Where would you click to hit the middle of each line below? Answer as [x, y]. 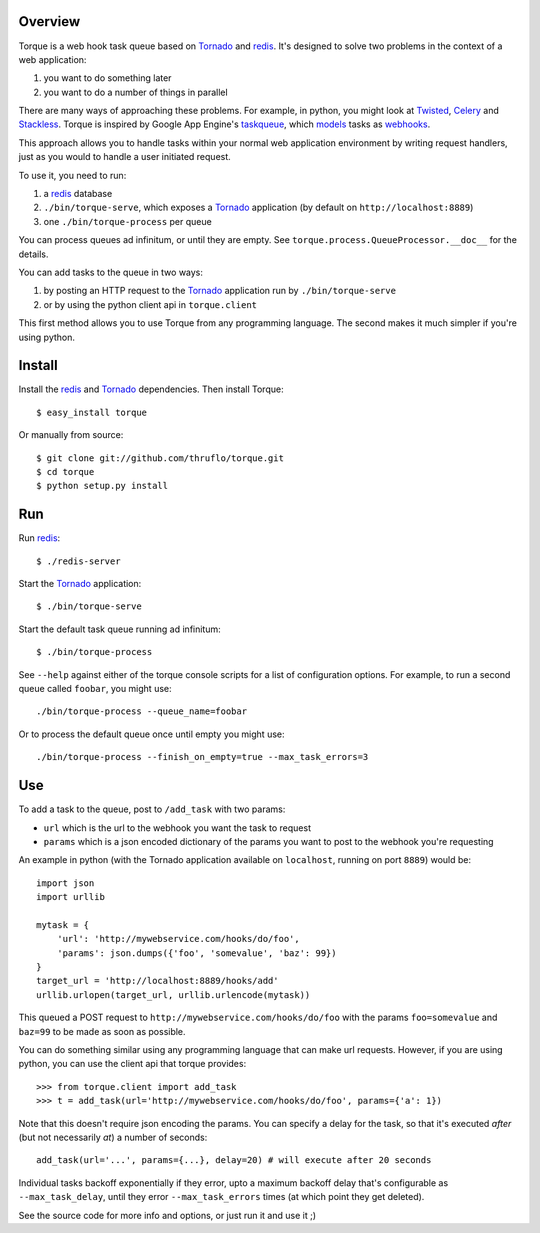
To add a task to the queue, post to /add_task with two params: [152, 809]
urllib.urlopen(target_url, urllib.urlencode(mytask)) [173, 994]
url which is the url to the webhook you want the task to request [177, 827]
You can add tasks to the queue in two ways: [111, 272]
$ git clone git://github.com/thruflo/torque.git [160, 458]
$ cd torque [65, 472]
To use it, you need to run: [72, 175]
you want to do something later [107, 78]
